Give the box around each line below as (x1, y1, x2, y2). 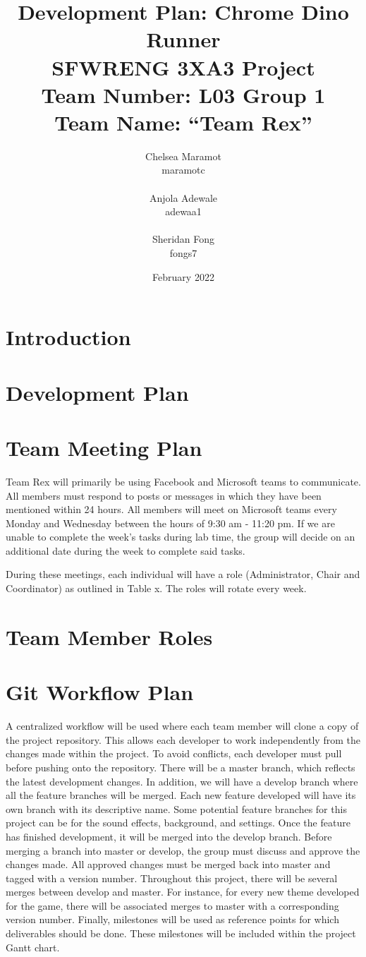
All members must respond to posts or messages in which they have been (6, 488, 322, 502)
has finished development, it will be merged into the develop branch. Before (6, 829, 332, 843)
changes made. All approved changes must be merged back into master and (6, 857, 331, 872)
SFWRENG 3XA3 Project (51, 52, 315, 81)
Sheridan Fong (152, 231, 215, 246)
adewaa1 (165, 204, 202, 219)
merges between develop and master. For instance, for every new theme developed (6, 884, 360, 899)
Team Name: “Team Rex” (54, 107, 312, 136)
